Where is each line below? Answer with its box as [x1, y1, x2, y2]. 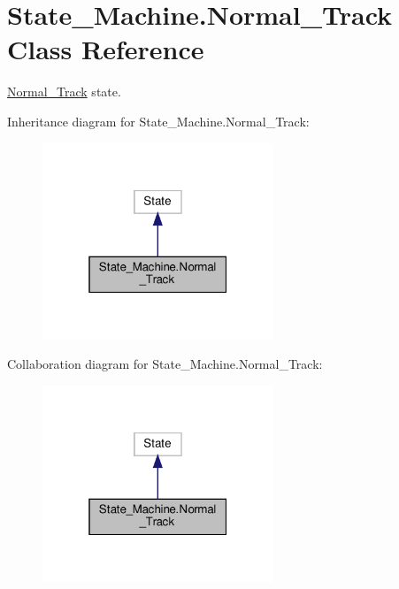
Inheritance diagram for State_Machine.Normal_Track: [7, 111, 310, 130]
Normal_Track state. [7, 82, 121, 101]
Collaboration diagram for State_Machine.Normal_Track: [7, 355, 323, 373]
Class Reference [7, 31, 204, 67]
